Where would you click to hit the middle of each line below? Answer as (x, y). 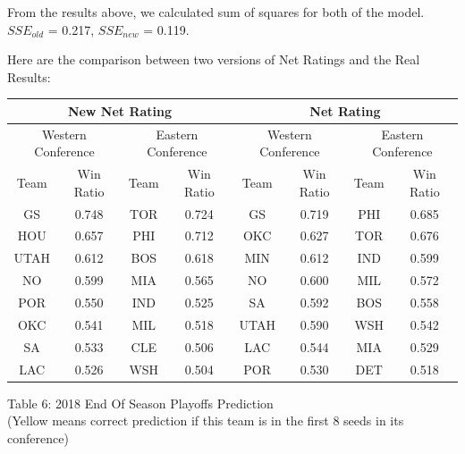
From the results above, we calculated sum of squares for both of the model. (216, 12)
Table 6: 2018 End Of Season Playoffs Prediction (140, 403)
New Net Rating (120, 110)
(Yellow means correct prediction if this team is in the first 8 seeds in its (206, 420)
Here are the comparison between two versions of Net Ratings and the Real (214, 59)
